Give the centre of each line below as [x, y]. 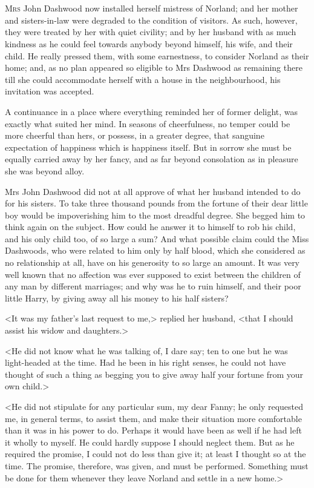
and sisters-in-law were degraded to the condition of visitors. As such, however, [151, 20]
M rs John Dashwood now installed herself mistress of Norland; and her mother [152, 8]
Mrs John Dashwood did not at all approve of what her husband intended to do [153, 191]
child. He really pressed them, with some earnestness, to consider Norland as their [157, 55]
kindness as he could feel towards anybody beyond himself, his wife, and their [149, 43]
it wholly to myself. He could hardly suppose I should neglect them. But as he [150, 442]
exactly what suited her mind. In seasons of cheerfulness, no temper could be [148, 123]
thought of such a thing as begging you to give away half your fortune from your [154, 374]
